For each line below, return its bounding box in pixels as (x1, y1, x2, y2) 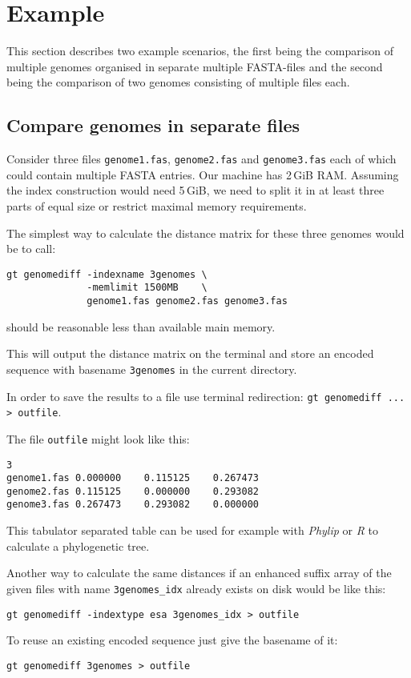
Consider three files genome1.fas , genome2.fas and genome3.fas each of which (6, 150, 397, 167)
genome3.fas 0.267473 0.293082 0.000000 (6, 499, 259, 511)
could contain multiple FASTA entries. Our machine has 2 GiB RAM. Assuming (6, 166, 399, 183)
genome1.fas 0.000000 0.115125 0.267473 (6, 472, 259, 484)
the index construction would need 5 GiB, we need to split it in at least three (6, 182, 385, 199)
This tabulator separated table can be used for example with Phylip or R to (6, 522, 379, 539)
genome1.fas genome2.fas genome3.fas (87, 295, 288, 307)
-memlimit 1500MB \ (87, 282, 208, 294)
